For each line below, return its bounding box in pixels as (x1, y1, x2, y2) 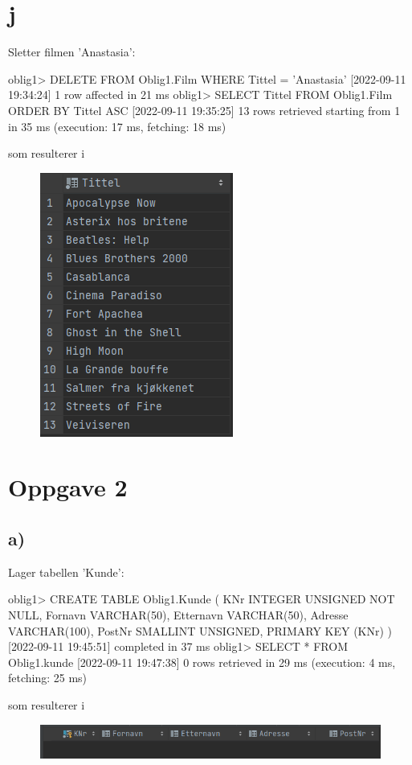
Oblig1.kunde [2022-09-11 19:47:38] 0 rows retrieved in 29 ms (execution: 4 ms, (8, 653, 396, 670)
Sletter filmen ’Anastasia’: (8, 43, 136, 60)
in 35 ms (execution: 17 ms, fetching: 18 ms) (8, 117, 226, 134)
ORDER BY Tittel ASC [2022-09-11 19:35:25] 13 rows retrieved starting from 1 (8, 101, 401, 118)
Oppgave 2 (8, 471, 128, 504)
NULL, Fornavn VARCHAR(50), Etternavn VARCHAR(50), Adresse (8, 607, 349, 623)
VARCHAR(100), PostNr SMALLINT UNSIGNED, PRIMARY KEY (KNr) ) (8, 622, 393, 639)
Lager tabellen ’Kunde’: (8, 563, 124, 580)
